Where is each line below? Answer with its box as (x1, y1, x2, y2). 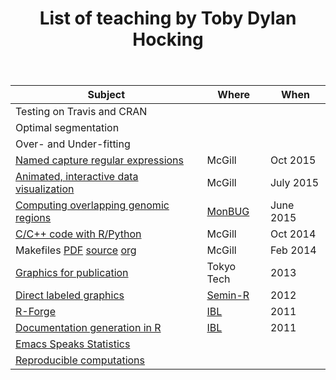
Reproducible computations (15, 353, 146, 367)
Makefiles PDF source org (15, 243, 137, 257)
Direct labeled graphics (15, 288, 125, 302)
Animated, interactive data (15, 170, 139, 184)
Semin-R (206, 288, 250, 302)
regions (15, 211, 52, 225)
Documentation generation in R (15, 321, 162, 335)
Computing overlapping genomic (15, 198, 170, 212)
